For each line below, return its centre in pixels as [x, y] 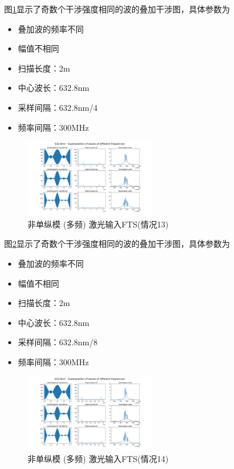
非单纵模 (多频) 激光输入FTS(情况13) [98, 224]
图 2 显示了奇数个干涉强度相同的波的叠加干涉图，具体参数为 [117, 244]
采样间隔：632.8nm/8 [58, 342]
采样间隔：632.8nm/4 [58, 107]
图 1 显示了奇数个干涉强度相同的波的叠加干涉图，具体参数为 [117, 9]
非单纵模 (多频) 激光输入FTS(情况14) [98, 459]
